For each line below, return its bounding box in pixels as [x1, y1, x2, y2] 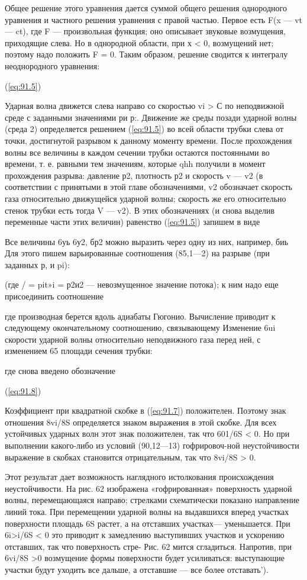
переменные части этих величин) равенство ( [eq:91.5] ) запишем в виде [5, 215, 260, 228]
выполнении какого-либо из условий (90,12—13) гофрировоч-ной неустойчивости [5, 439, 299, 451]
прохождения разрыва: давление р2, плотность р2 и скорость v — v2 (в [5, 169, 263, 181]
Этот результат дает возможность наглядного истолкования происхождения [5, 471, 274, 483]
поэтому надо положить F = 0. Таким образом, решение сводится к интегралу [5, 48, 288, 60]
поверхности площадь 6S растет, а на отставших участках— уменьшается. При [5, 517, 290, 529]
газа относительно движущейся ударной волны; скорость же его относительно [5, 192, 286, 204]
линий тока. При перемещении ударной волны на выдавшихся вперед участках [5, 505, 289, 517]
